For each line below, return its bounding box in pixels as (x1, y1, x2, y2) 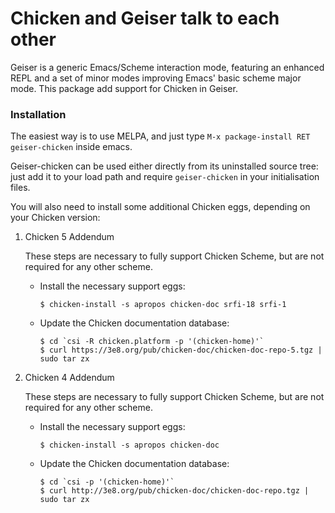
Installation (10, 107, 67, 121)
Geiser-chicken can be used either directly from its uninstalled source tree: (10, 160, 319, 172)
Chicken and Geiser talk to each (10, 7, 280, 30)
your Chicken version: (10, 212, 101, 224)
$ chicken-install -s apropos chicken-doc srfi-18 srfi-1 (39, 300, 287, 310)
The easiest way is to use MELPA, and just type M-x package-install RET (10, 130, 311, 142)
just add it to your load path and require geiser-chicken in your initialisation (10, 171, 320, 183)
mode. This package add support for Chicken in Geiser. (10, 82, 238, 94)
